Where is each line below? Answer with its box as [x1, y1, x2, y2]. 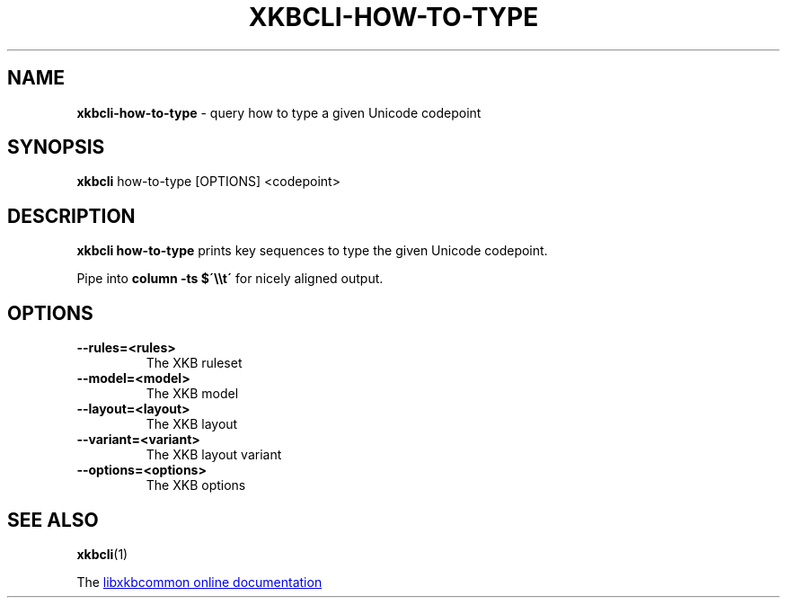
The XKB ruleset [146, 355, 243, 371]
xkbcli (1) [76, 546, 128, 562]
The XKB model [146, 386, 239, 402]
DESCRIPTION [7, 204, 136, 227]
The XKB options [146, 477, 246, 494]
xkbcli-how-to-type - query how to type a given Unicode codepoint [76, 104, 482, 120]
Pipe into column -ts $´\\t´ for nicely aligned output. [76, 271, 384, 287]
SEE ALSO [7, 508, 99, 531]
